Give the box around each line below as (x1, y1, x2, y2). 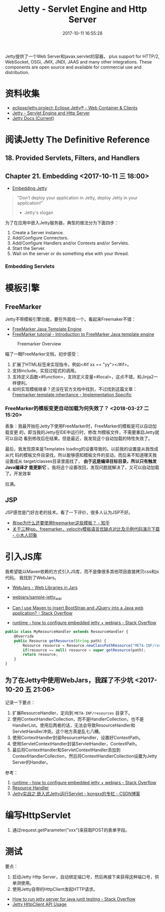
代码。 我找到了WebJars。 (5, 575, 59, 581)
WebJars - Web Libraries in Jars (12, 585, 78, 591)
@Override (14, 633, 34, 639)
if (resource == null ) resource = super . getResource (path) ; (23, 647, 146, 653)
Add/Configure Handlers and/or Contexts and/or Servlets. (12, 240, 129, 246)
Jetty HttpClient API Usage (12, 901, 67, 907)
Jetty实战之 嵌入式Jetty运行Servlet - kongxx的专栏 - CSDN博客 (12, 790, 140, 797)
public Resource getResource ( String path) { (14, 638, 107, 643)
